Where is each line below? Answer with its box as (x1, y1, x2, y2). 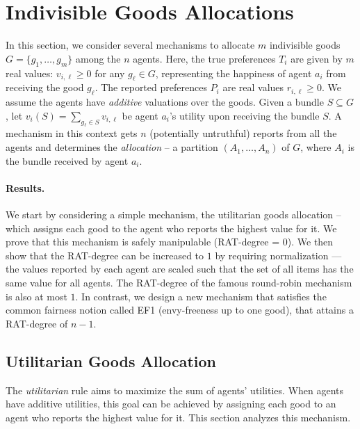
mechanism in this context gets (6, 126, 138, 140)
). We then (287, 234, 334, 249)
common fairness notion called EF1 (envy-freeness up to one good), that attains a (6, 302, 354, 317)
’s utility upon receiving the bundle (169, 108, 320, 122)
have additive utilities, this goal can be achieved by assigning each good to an (6, 396, 336, 411)
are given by (291, 51, 343, 65)
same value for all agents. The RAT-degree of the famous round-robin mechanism (6, 275, 352, 289)
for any (95, 65, 125, 80)
